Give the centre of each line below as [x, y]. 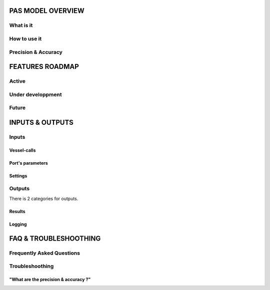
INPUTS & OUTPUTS [41, 122]
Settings [18, 176]
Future [17, 108]
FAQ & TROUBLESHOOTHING [55, 238]
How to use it [25, 38]
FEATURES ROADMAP [44, 67]
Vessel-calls [22, 150]
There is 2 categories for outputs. [44, 198]
